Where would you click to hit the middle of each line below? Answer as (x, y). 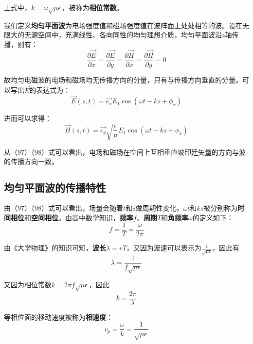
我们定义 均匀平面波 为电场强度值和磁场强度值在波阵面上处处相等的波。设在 (123, 25)
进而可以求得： (28, 118)
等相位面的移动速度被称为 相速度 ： (58, 317)
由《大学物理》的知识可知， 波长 (55, 248)
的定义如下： (213, 217)
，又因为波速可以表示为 (164, 248)
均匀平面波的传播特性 (55, 188)
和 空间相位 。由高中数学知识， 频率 (79, 217)
